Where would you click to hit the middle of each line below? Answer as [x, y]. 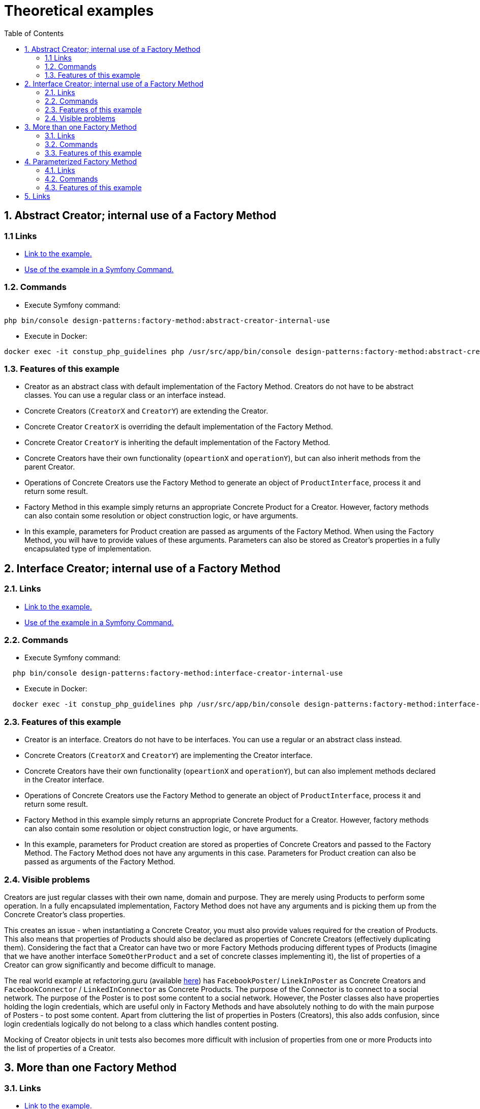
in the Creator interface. [64, 780]
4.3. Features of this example [93, 187]
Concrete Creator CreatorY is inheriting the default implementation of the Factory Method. [177, 443]
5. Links [37, 196]
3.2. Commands [71, 144]
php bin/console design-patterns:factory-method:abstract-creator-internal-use [167, 320]
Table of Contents [34, 33]
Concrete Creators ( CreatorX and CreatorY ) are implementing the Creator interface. [169, 755]
